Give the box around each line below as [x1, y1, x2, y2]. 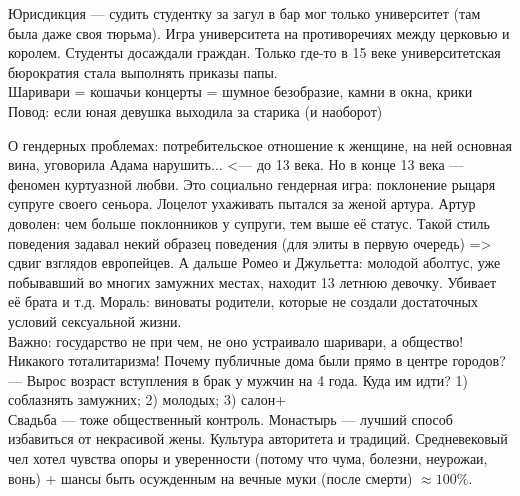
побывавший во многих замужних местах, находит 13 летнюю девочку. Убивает [8, 271, 497, 292]
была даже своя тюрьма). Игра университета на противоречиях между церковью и [8, 22, 510, 43]
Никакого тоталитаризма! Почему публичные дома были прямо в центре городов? [8, 350, 506, 371]
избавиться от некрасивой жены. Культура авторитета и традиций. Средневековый [8, 428, 508, 449]
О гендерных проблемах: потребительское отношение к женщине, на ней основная [8, 134, 512, 155]
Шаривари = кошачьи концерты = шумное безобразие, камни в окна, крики [8, 81, 473, 102]
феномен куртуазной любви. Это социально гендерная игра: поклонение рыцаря [8, 173, 496, 194]
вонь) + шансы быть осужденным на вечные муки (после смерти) [8, 467, 413, 488]
